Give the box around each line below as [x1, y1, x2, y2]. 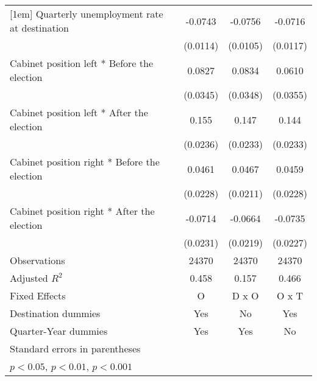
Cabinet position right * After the [10, 204, 155, 218]
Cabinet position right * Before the [10, 155, 160, 169]
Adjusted [10, 271, 48, 285]
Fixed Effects [10, 288, 66, 302]
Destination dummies [10, 306, 101, 320]
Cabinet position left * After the [10, 105, 148, 119]
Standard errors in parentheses [10, 341, 141, 355]
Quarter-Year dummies [10, 324, 108, 338]
